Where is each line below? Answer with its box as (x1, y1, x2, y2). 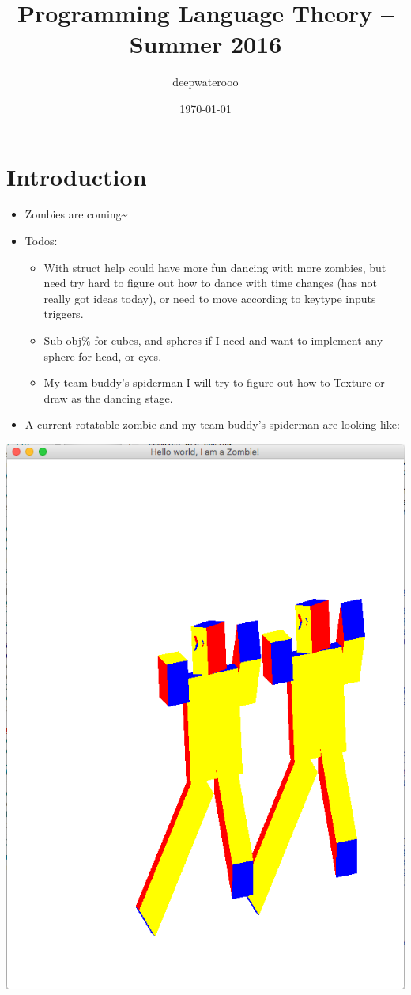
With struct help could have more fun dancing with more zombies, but (43, 259, 386, 275)
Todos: (25, 233, 58, 249)
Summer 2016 (129, 28, 282, 60)
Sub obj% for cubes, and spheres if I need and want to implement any (43, 332, 383, 348)
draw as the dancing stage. (43, 389, 173, 406)
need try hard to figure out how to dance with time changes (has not (43, 274, 378, 291)
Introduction (6, 160, 147, 192)
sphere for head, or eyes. (43, 347, 162, 364)
